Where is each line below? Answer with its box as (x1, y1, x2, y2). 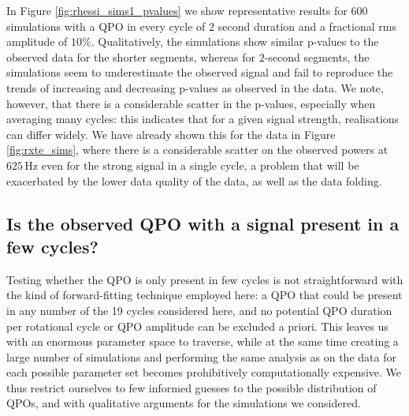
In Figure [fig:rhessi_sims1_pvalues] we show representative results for (6, 2, 348, 18)
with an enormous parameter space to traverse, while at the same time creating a (6, 333, 399, 350)
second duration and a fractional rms (218, 17, 396, 34)
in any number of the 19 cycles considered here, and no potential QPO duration (6, 302, 392, 318)
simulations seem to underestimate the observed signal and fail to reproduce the (6, 64, 393, 81)
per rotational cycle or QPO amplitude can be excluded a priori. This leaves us (6, 317, 389, 334)
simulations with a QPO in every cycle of (6, 17, 206, 34)
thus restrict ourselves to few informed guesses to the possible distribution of (6, 379, 377, 395)
